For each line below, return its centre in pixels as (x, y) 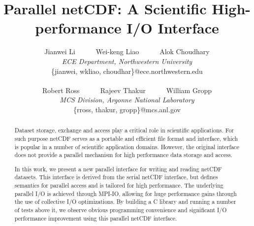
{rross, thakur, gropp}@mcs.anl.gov (127, 109)
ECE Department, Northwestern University (127, 61)
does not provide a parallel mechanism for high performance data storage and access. (123, 155)
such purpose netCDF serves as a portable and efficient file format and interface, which (126, 138)
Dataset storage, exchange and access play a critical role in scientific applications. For (124, 130)
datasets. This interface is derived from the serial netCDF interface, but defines (116, 177)
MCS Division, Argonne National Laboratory (127, 100)
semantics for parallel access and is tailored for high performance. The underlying (119, 185)
